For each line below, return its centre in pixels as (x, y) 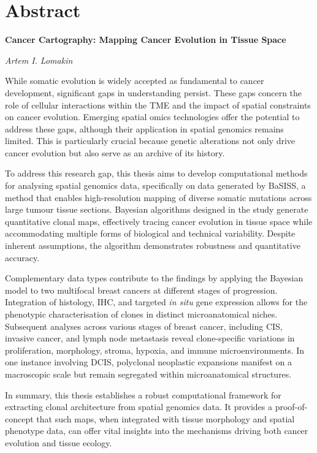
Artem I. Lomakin (39, 60)
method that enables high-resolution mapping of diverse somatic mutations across (158, 197)
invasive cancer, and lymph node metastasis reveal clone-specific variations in (150, 338)
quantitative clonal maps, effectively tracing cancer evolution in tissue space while (159, 221)
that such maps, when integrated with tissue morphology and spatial (166, 418)
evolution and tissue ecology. (59, 442)
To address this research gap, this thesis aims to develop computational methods (156, 173)
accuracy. (22, 257)
